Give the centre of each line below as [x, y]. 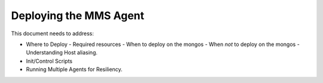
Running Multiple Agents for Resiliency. [74, 69]
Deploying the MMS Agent [78, 16]
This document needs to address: [52, 33]
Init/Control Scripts [49, 61]
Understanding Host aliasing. [62, 53]
